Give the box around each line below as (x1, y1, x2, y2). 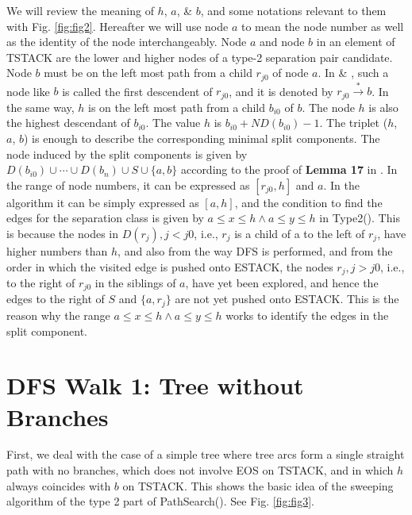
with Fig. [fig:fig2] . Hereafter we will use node (6, 17, 229, 34)
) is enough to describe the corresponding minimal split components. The (23, 130, 380, 147)
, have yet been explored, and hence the (185, 275, 379, 291)
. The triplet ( (319, 114, 388, 131)
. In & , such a (318, 64, 389, 81)
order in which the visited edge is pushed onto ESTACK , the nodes (6, 258, 333, 275)
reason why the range (6, 306, 110, 323)
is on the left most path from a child (88, 98, 266, 115)
